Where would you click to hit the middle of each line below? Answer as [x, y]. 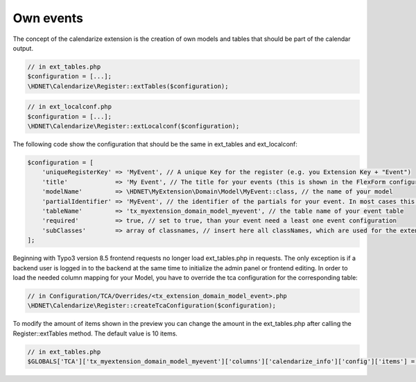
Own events [48, 18]
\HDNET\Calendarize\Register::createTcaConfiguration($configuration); [152, 306]
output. [23, 48]
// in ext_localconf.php [70, 107]
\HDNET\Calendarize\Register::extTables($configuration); [128, 86]
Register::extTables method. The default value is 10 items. [95, 333]
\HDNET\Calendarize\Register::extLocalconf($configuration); [133, 126]
